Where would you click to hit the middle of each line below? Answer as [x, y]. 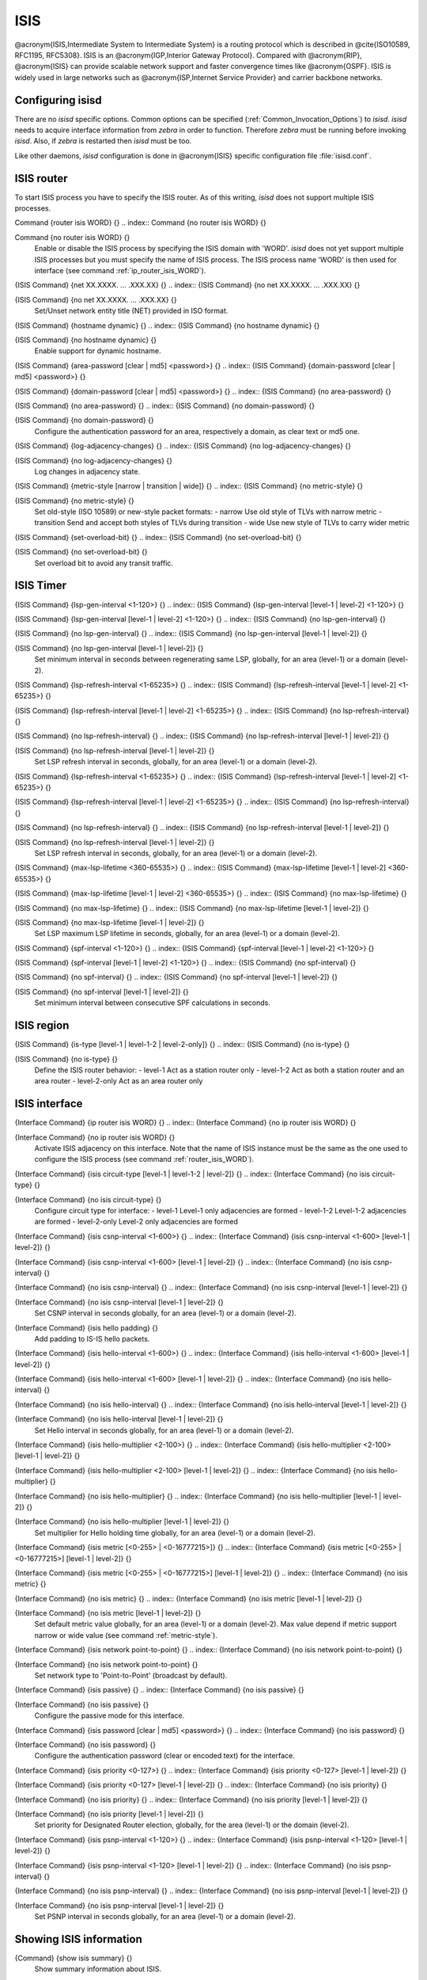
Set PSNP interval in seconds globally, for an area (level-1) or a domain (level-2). [165, 1917]
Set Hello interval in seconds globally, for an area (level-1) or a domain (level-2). [164, 1430]
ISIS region [42, 1026]
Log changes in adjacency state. [87, 471]
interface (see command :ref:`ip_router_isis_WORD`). [120, 271]
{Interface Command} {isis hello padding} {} [86, 1327]
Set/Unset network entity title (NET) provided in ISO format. [131, 311]
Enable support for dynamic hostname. [98, 351]
